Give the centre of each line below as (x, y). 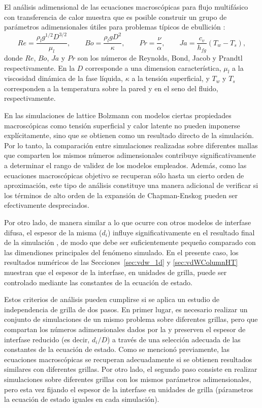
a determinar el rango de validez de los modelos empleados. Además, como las (125, 165)
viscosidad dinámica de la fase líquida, (63, 78)
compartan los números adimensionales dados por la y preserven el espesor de (125, 329)
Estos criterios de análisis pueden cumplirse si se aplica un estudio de (112, 299)
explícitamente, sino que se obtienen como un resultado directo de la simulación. (129, 135)
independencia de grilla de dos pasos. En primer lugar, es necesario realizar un (126, 309)
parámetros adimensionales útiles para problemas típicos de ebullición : (115, 27)
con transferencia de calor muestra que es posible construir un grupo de (116, 17)
